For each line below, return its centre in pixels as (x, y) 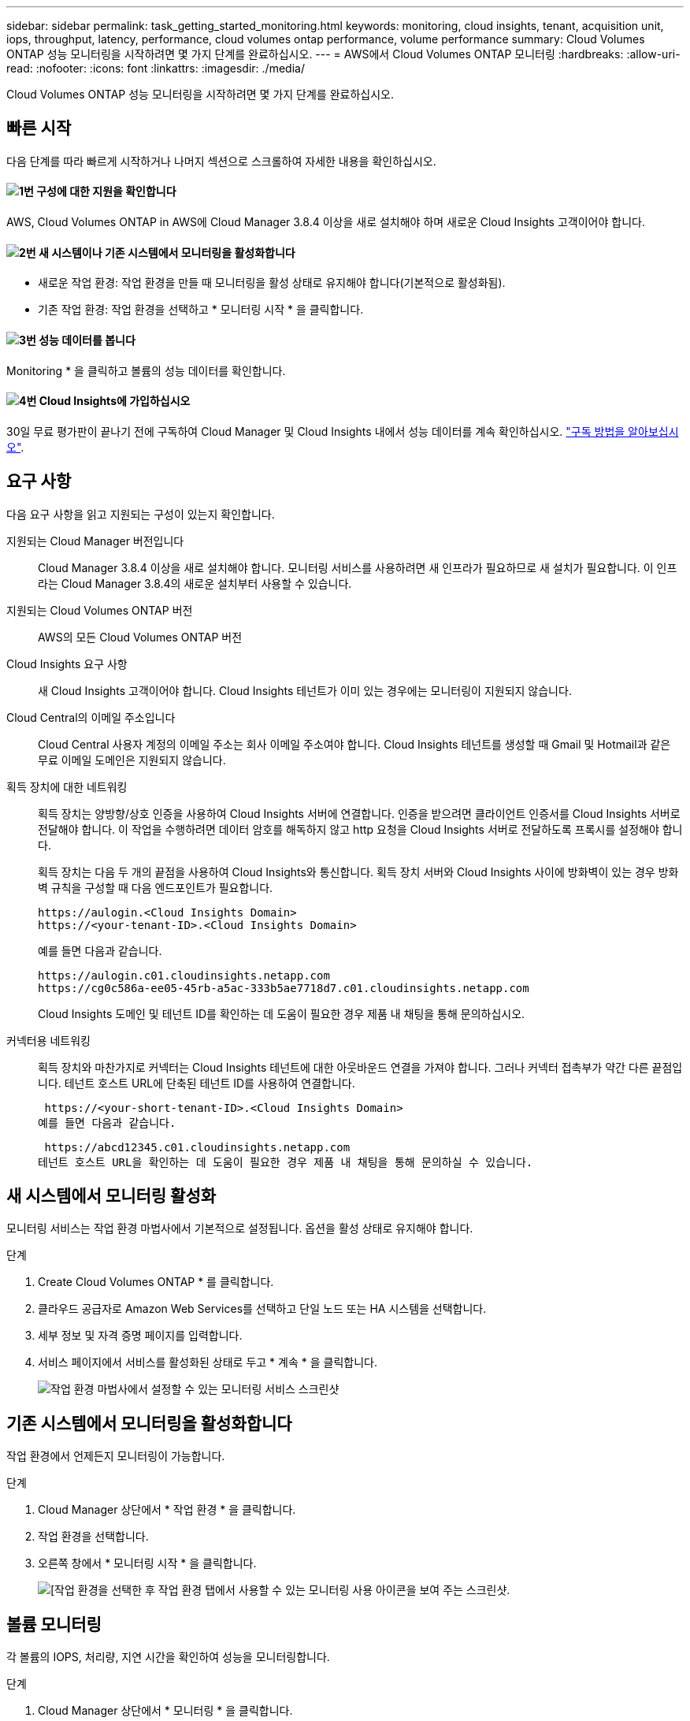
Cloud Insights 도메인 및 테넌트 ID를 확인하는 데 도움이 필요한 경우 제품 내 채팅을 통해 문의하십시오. (282, 1013)
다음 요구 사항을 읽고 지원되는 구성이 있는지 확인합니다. (141, 514)
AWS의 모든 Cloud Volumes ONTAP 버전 (140, 637)
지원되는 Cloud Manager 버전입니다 (95, 541)
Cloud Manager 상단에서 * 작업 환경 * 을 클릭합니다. (167, 1510)
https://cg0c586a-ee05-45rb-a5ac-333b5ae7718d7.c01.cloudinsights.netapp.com (284, 988)
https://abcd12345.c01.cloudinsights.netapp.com (197, 1147)
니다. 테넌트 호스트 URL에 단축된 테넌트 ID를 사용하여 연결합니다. (197, 1083)
